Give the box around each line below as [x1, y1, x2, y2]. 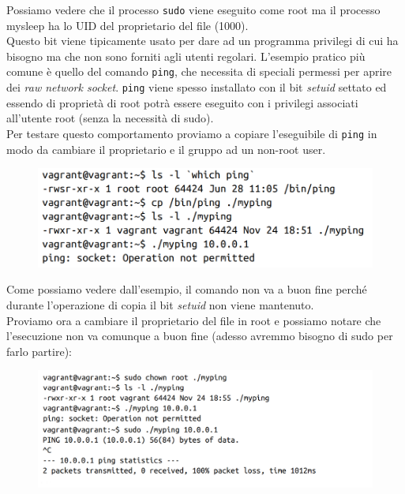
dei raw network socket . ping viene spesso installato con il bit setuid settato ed [6, 79, 387, 95]
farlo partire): [6, 342, 72, 359]
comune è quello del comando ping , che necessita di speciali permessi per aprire [6, 63, 392, 80]
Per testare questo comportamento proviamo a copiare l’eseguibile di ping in [6, 125, 377, 141]
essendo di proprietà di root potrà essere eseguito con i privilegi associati [6, 94, 358, 110]
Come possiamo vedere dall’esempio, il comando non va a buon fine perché [6, 281, 367, 298]
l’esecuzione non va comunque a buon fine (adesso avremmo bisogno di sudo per [6, 327, 393, 344]
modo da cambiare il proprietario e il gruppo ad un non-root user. [6, 140, 326, 157]
